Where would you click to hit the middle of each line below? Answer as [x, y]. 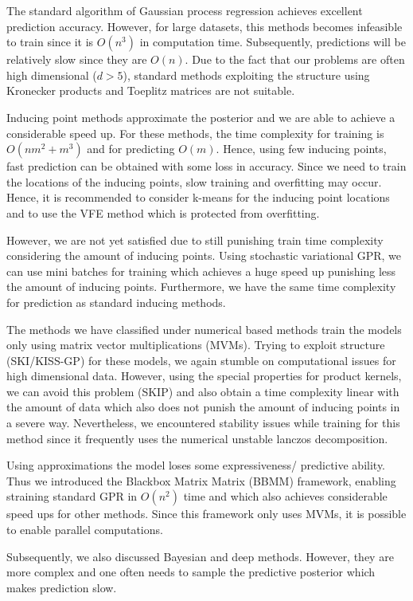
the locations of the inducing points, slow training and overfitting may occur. [194, 181]
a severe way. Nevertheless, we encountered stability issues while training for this [203, 423]
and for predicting [131, 149]
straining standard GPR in [72, 496]
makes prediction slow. [62, 587]
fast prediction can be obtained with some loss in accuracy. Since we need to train [206, 166]
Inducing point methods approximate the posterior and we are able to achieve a [201, 117]
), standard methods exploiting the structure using [246, 75]
